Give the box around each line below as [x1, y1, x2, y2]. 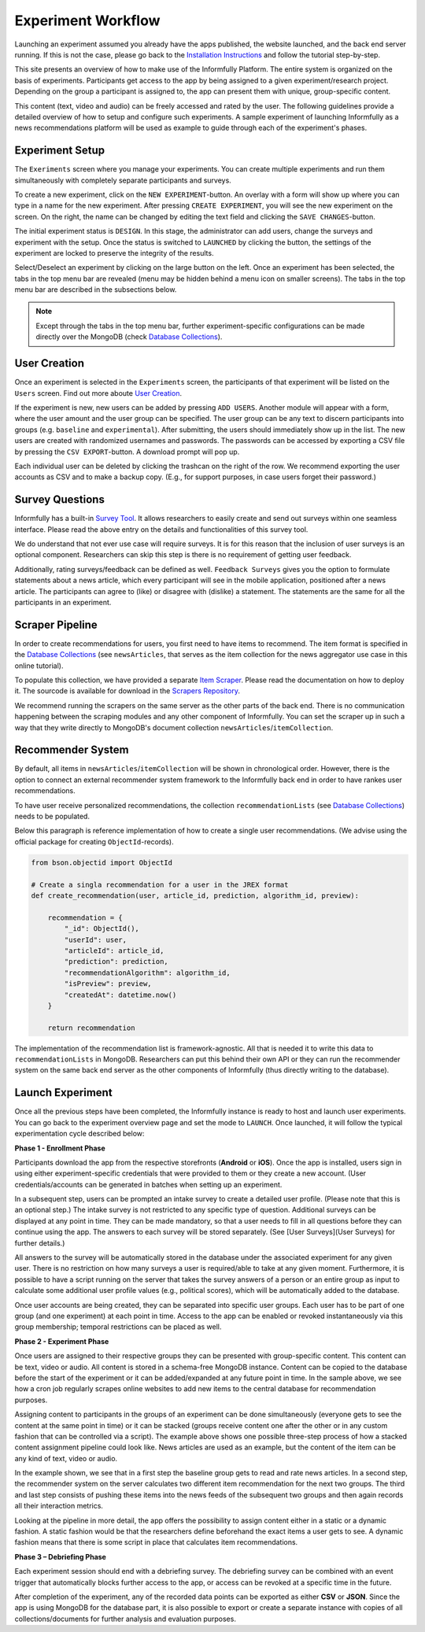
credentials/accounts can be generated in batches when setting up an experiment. [14, 1180, 283, 1189]
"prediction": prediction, [64, 957, 168, 966]
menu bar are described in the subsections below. [14, 285, 177, 294]
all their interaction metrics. [14, 1501, 104, 1511]
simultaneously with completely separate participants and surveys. [14, 175, 231, 185]
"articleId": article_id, [64, 946, 164, 955]
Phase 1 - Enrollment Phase [14, 1143, 105, 1153]
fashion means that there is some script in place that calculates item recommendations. [14, 1538, 298, 1547]
